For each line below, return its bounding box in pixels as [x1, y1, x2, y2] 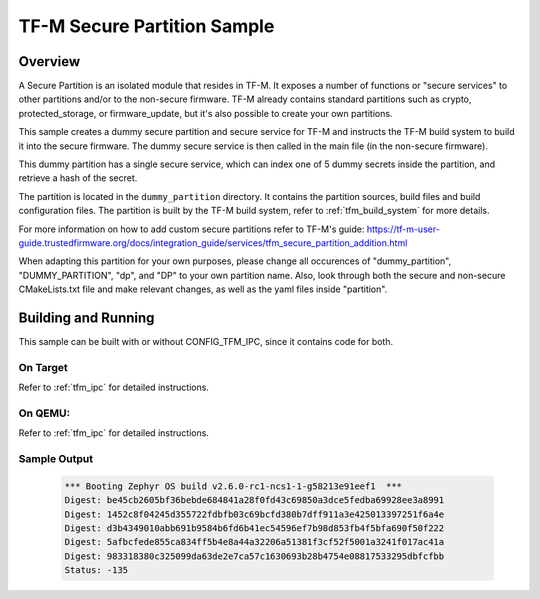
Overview [18, 53, 81, 70]
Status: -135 [64, 565, 129, 576]
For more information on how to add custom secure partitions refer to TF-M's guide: [18, 223, 365, 235]
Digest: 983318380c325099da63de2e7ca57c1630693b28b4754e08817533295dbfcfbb [64, 550, 445, 562]
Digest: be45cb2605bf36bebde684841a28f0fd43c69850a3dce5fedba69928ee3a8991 [64, 495, 445, 506]
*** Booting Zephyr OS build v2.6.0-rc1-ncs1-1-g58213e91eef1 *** [64, 480, 403, 492]
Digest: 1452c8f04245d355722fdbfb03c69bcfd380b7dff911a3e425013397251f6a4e [64, 508, 445, 520]
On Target [18, 360, 69, 374]
